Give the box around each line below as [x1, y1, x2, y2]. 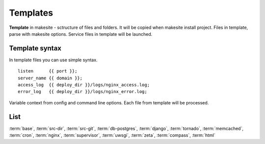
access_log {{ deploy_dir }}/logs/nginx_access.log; [18, 82, 150, 88]
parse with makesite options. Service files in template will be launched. [9, 31, 153, 37]
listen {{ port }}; [18, 69, 78, 74]
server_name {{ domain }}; [18, 75, 83, 81]
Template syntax [9, 44, 61, 52]
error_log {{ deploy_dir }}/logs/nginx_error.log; [18, 89, 147, 95]
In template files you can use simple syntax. [9, 57, 98, 63]
